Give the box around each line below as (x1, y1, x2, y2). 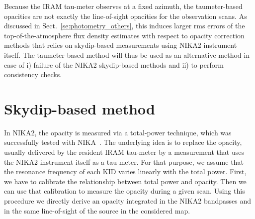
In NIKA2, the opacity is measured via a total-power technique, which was (4, 127, 232, 137)
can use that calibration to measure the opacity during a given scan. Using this (4, 186, 245, 196)
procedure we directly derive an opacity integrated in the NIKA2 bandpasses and (4, 196, 252, 206)
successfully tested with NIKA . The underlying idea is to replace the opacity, (4, 137, 242, 147)
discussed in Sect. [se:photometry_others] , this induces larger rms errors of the (4, 20, 245, 31)
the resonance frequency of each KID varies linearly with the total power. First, (4, 166, 247, 177)
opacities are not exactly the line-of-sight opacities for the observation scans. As (4, 10, 247, 21)
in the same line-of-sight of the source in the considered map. (4, 205, 190, 216)
